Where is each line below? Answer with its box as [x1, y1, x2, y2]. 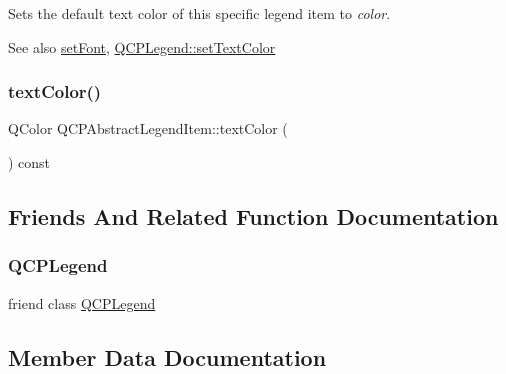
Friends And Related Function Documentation [8, 200, 499, 231]
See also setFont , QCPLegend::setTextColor [8, 36, 276, 57]
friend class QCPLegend [8, 292, 156, 313]
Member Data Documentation [8, 341, 327, 372]
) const [8, 152, 51, 172]
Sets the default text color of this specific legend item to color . [8, 3, 391, 23]
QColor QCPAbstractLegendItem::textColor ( [8, 118, 288, 139]
